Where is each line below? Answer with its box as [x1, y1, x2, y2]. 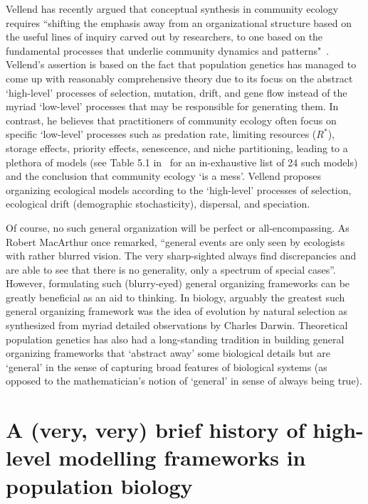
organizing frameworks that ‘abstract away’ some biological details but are [6, 345, 330, 360]
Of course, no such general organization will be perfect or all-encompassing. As [6, 220, 349, 235]
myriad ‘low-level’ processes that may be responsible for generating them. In [6, 99, 339, 114]
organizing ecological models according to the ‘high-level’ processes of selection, [6, 182, 352, 197]
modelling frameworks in [58, 443, 306, 472]
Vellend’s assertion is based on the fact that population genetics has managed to [6, 57, 357, 72]
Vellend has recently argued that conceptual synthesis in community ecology [6, 1, 339, 16]
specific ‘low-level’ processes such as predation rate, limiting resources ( [6, 127, 317, 141]
